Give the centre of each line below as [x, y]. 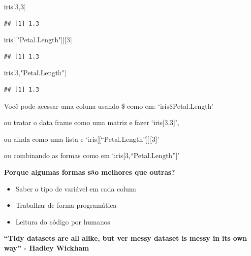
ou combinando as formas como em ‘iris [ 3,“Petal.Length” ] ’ [92, 155]
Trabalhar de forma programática [66, 205]
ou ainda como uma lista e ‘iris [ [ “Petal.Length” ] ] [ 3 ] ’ [82, 139]
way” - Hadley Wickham [47, 247]
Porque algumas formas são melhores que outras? [90, 172]
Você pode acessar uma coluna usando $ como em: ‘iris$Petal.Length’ [109, 106]
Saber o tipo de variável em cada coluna [76, 188]
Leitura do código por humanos [63, 221]
